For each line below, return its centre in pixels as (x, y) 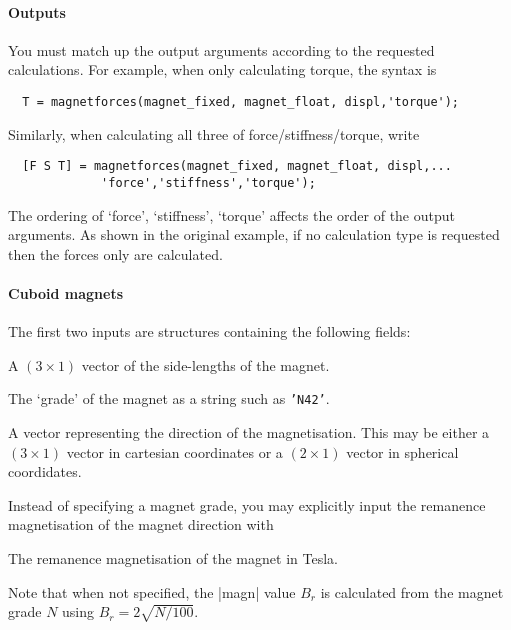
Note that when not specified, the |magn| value (152, 591)
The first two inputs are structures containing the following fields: (209, 331)
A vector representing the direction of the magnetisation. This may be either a (249, 431)
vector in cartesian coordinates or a (174, 451)
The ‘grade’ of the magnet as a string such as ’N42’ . (169, 398)
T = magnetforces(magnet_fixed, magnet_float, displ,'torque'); (241, 101)
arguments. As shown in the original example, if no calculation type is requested (254, 234)
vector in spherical (402, 451)
